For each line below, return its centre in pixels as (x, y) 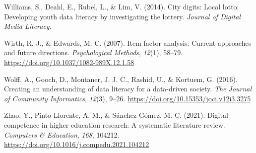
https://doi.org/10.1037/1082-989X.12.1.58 (69, 62)
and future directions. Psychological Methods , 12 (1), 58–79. (94, 52)
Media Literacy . (28, 26)
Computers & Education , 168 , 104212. (62, 134)
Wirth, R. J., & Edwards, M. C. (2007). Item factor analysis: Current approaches (128, 42)
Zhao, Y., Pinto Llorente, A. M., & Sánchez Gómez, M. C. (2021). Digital (116, 115)
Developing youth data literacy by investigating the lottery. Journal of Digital (122, 16)
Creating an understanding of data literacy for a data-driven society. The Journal (128, 89)
